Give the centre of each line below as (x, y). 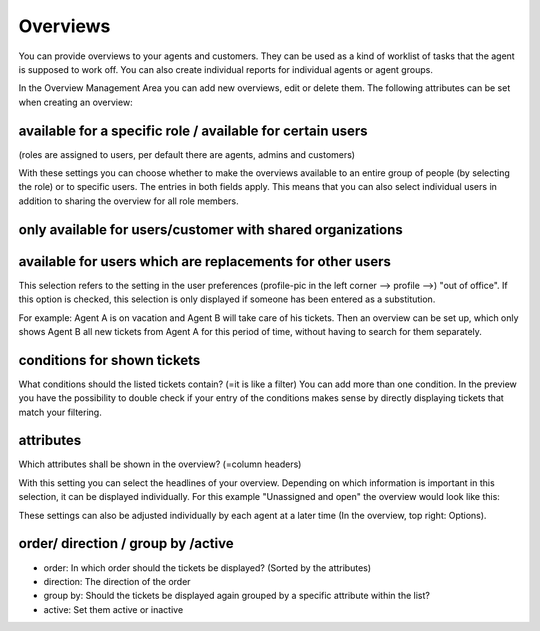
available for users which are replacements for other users (205, 261)
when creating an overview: (76, 102)
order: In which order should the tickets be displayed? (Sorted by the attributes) (207, 567)
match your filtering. (60, 412)
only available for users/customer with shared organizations (211, 229)
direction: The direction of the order (117, 581)
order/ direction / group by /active (126, 543)
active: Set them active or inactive (113, 609)
